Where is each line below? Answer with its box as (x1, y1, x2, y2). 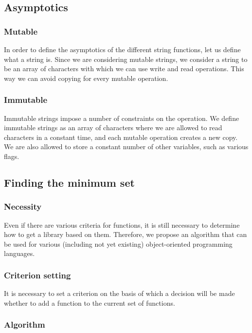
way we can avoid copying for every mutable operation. (4, 73, 168, 83)
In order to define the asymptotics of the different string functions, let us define (4, 44, 241, 54)
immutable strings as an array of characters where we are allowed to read (4, 122, 222, 133)
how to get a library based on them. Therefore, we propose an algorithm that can (4, 229, 247, 239)
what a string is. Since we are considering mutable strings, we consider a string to (4, 54, 248, 64)
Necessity (4, 200, 42, 213)
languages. (4, 248, 35, 258)
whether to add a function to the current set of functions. (4, 297, 175, 308)
